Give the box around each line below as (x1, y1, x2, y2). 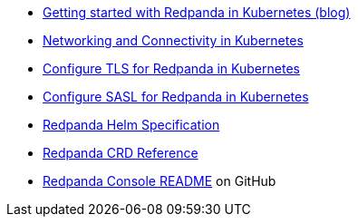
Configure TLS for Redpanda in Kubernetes (43, 61, 300, 76)
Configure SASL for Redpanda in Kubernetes (43, 89, 309, 104)
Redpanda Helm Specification (43, 117, 220, 132)
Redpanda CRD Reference (43, 145, 198, 161)
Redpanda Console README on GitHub (43, 173, 276, 189)
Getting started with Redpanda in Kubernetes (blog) (43, 5, 351, 20)
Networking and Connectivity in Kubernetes (43, 33, 304, 48)
